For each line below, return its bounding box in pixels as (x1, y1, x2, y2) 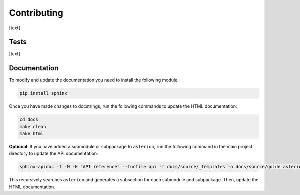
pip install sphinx (19, 90, 67, 96)
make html (19, 131, 44, 137)
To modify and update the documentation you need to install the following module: (9, 77, 179, 83)
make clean (19, 124, 46, 129)
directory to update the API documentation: (9, 150, 98, 157)
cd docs (19, 117, 38, 122)
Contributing (9, 7, 63, 18)
